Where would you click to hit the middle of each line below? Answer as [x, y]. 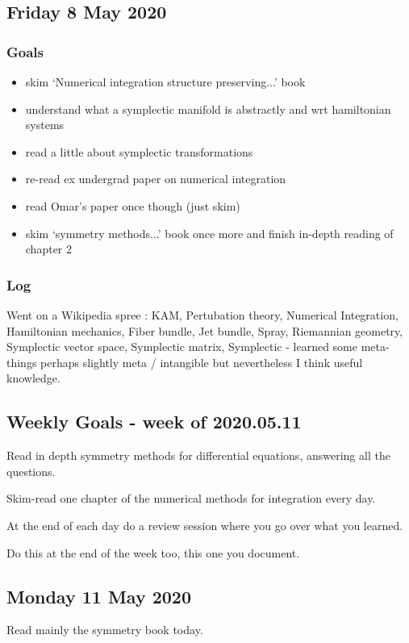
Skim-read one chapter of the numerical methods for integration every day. [191, 498]
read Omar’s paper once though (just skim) [133, 205]
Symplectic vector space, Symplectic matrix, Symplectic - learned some [182, 347]
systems [45, 125]
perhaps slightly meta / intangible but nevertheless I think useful [202, 362]
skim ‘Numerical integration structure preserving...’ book [165, 81]
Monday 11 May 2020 [99, 596]
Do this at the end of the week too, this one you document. [153, 552]
